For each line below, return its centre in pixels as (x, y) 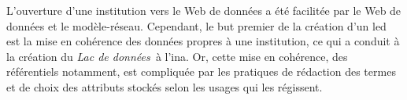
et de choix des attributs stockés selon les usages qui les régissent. (165, 86)
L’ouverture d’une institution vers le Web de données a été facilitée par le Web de (204, 10)
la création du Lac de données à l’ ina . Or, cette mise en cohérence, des (177, 56)
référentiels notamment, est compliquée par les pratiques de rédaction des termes (201, 71)
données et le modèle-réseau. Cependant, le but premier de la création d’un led (196, 25)
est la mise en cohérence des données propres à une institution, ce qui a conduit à (203, 41)
